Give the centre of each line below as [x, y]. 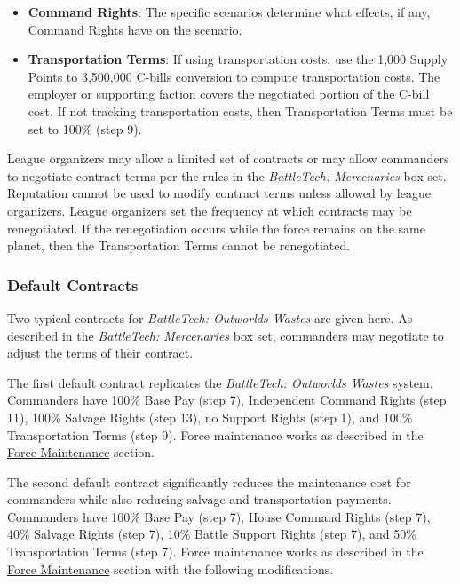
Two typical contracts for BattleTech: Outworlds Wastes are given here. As [210, 317]
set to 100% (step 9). [85, 128]
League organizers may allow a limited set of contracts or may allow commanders [228, 158]
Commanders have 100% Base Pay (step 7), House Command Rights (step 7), [219, 516]
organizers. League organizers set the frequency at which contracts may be [210, 210]
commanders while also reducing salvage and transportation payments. [199, 499]
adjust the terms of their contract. [100, 353]
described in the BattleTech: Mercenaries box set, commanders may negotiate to [226, 335]
